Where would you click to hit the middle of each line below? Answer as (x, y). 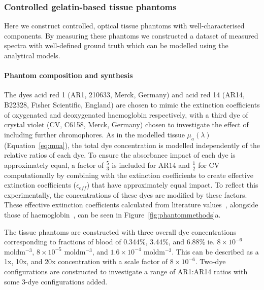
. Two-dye (210, 261)
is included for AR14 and (151, 165)
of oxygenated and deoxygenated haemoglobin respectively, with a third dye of (126, 114)
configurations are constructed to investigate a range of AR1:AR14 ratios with (126, 271)
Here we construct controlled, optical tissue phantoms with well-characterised (124, 26)
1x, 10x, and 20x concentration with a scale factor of (86, 261)
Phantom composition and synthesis (69, 75)
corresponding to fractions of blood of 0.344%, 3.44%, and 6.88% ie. (109, 242)
